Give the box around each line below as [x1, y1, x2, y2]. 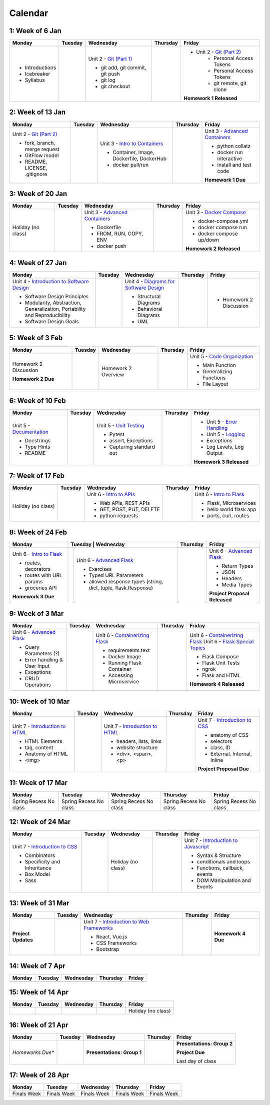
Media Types [221, 581, 252, 588]
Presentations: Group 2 [176, 1040, 233, 1047]
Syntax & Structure [196, 852, 241, 859]
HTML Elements [24, 738, 62, 745]
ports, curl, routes [207, 512, 249, 519]
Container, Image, [112, 149, 154, 156]
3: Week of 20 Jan [9, 190, 67, 198]
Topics [189, 644, 205, 651]
